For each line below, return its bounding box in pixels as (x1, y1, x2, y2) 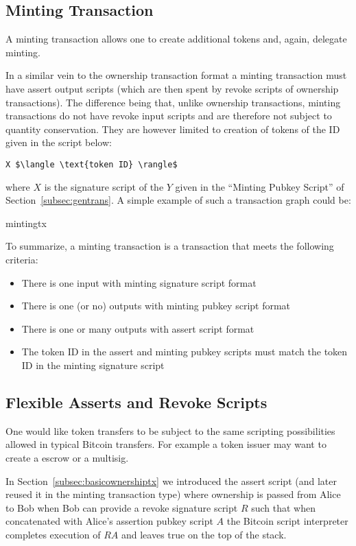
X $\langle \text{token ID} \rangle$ (5, 159, 178, 169)
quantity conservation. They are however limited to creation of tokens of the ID (5, 121, 340, 136)
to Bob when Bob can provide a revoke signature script (5, 500, 238, 514)
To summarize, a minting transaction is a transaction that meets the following (5, 239, 334, 253)
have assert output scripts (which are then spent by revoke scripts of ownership (5, 81, 339, 95)
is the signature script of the (44, 179, 164, 193)
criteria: (5, 252, 38, 266)
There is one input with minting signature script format (21, 275, 257, 289)
